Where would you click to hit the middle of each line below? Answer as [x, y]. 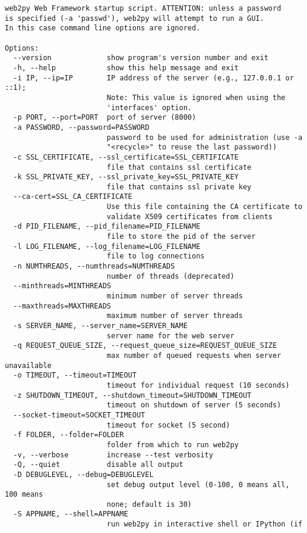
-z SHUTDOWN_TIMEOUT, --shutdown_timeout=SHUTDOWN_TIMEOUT [132, 395]
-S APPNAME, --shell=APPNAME [71, 514]
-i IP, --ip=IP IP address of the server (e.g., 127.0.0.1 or [153, 78]
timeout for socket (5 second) [168, 425]
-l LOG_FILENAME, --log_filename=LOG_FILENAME [107, 246]
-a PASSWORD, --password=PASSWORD [81, 127]
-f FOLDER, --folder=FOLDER [69, 435]
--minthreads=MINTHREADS [62, 286]
